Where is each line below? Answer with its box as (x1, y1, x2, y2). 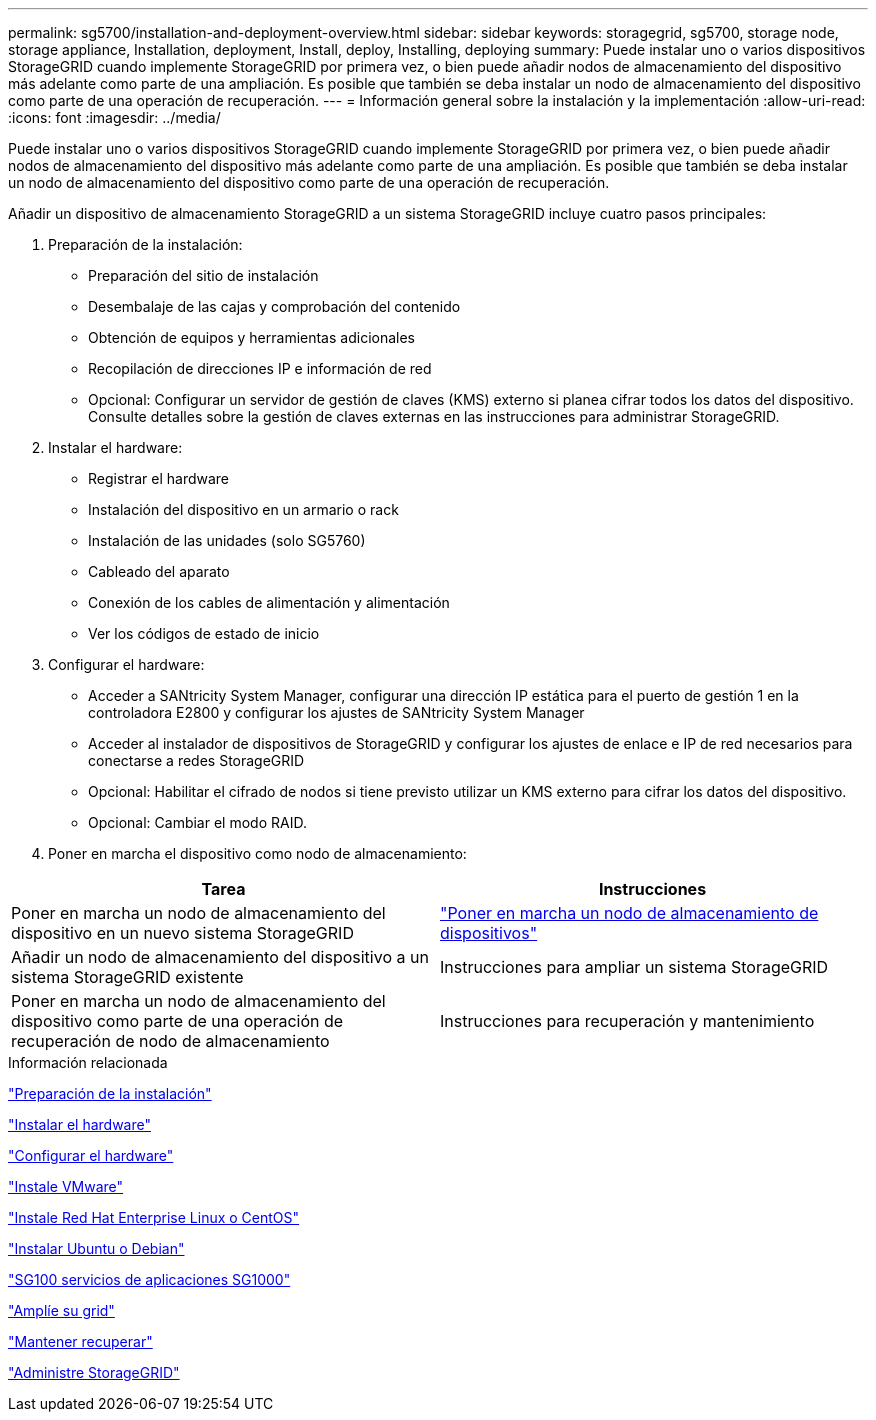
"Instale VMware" (8, 1178, 124, 1195)
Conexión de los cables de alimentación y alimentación (88, 594, 450, 611)
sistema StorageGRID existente (11, 967, 244, 987)
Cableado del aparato (88, 563, 230, 580)
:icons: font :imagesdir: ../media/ (8, 109, 221, 126)
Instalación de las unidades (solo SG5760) (88, 532, 366, 549)
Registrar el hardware (88, 470, 230, 487)
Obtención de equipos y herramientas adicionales (88, 329, 415, 346)
